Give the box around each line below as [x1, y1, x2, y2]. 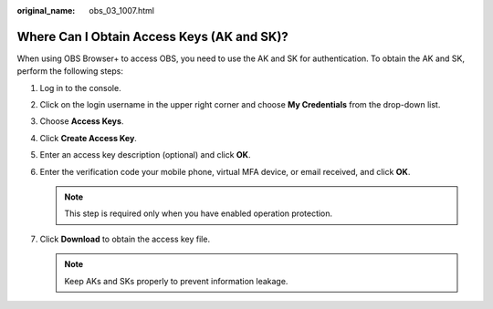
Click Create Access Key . [39, 132, 137, 143]
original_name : [16, 5, 76, 15]
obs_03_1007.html [89, 5, 155, 15]
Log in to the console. [39, 82, 122, 93]
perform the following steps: [16, 66, 123, 77]
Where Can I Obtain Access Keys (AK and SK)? [16, 28, 289, 45]
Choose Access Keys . [39, 116, 124, 127]
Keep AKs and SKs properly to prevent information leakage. [64, 275, 288, 286]
